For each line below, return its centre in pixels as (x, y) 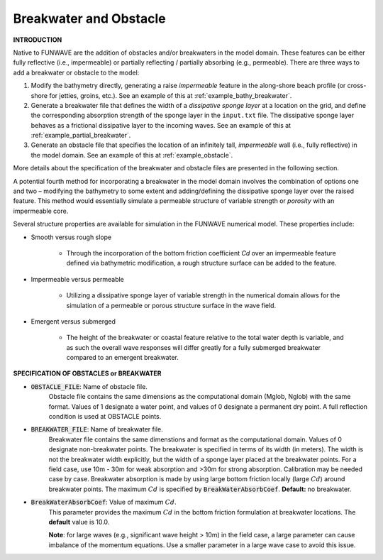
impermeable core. (41, 211)
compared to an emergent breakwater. (122, 358)
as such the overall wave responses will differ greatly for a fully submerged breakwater (194, 347)
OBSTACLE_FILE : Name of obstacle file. (89, 386)
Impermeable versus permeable (77, 279)
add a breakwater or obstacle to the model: (76, 72)
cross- (357, 86)
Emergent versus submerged (73, 321)
